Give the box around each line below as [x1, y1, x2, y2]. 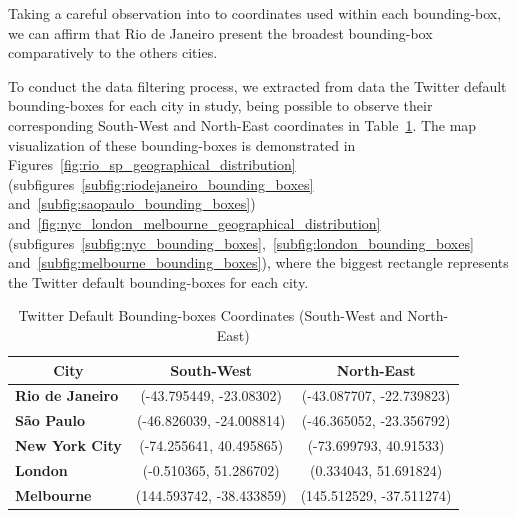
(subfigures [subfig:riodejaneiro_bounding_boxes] [8, 173, 314, 194]
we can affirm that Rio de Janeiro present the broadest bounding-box [8, 22, 433, 43]
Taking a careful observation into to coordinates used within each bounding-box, [8, 3, 502, 23]
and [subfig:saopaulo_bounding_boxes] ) [8, 193, 256, 214]
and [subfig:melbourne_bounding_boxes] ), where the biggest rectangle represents [8, 252, 509, 273]
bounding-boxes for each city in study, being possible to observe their [8, 95, 433, 116]
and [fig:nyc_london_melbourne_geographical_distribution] [8, 212, 381, 233]
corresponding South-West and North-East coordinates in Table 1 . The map [8, 114, 477, 135]
